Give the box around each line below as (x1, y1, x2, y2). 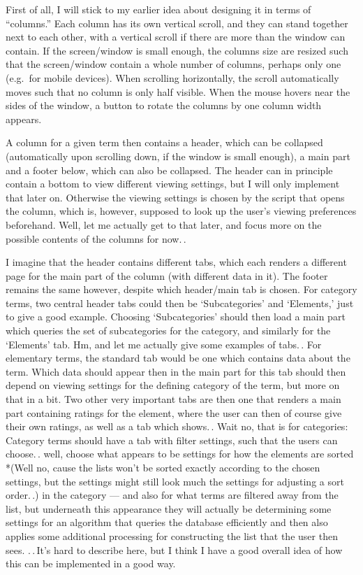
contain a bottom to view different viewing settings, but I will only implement (6, 176, 340, 191)
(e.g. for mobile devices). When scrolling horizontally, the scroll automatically (6, 70, 339, 85)
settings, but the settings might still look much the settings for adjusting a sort (6, 474, 344, 488)
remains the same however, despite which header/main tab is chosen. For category (6, 282, 357, 297)
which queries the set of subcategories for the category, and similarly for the (6, 323, 331, 338)
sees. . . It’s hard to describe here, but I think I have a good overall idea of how (6, 542, 343, 557)
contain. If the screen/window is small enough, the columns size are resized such (6, 43, 348, 57)
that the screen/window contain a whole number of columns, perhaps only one (6, 57, 341, 71)
